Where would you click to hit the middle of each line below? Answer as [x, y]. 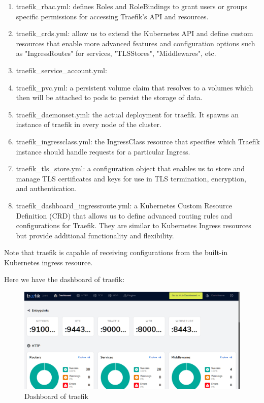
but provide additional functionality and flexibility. [95, 235]
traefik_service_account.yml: [61, 70]
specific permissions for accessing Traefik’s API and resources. [112, 16]
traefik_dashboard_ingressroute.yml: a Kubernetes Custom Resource [124, 205]
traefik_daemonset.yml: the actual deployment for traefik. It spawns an [127, 114]
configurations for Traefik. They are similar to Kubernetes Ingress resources [134, 225]
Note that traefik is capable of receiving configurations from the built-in [116, 252]
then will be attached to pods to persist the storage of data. [109, 97]
